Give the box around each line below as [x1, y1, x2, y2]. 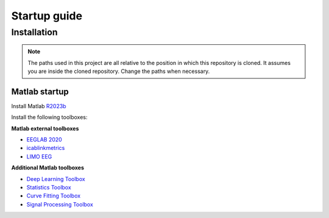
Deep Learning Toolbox [26, 175, 85, 182]
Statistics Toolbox [26, 184, 71, 191]
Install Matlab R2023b [11, 102, 66, 109]
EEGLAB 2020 [26, 136, 62, 143]
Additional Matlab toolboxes [11, 164, 85, 171]
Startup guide [11, 9, 82, 22]
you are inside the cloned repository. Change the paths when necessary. [27, 67, 210, 75]
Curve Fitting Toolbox [26, 192, 81, 200]
